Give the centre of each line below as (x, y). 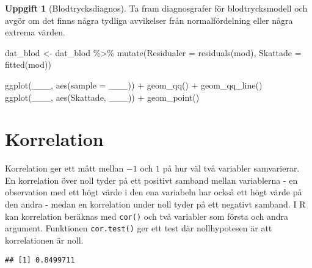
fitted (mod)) (28, 64)
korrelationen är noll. (44, 240)
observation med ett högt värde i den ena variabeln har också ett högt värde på (154, 192)
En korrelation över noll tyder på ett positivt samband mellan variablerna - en (151, 180)
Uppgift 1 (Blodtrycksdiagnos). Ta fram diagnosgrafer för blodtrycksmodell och (156, 8)
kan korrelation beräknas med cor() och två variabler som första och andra (147, 216)
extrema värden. (35, 32)
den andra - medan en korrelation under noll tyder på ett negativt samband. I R (155, 204)
